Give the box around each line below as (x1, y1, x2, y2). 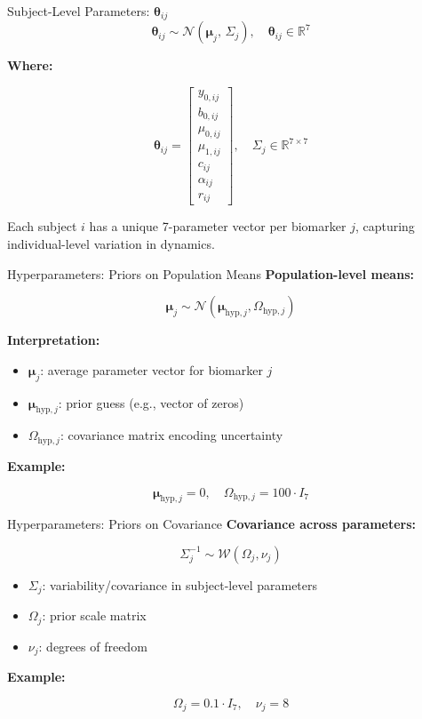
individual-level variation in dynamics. (7, 235, 215, 253)
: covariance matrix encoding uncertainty (60, 426, 283, 444)
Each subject (7, 217, 77, 236)
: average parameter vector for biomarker (40, 360, 263, 379)
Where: (7, 56, 53, 75)
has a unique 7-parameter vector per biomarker (89, 217, 346, 236)
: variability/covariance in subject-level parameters (42, 575, 318, 594)
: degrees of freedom (38, 636, 147, 655)
